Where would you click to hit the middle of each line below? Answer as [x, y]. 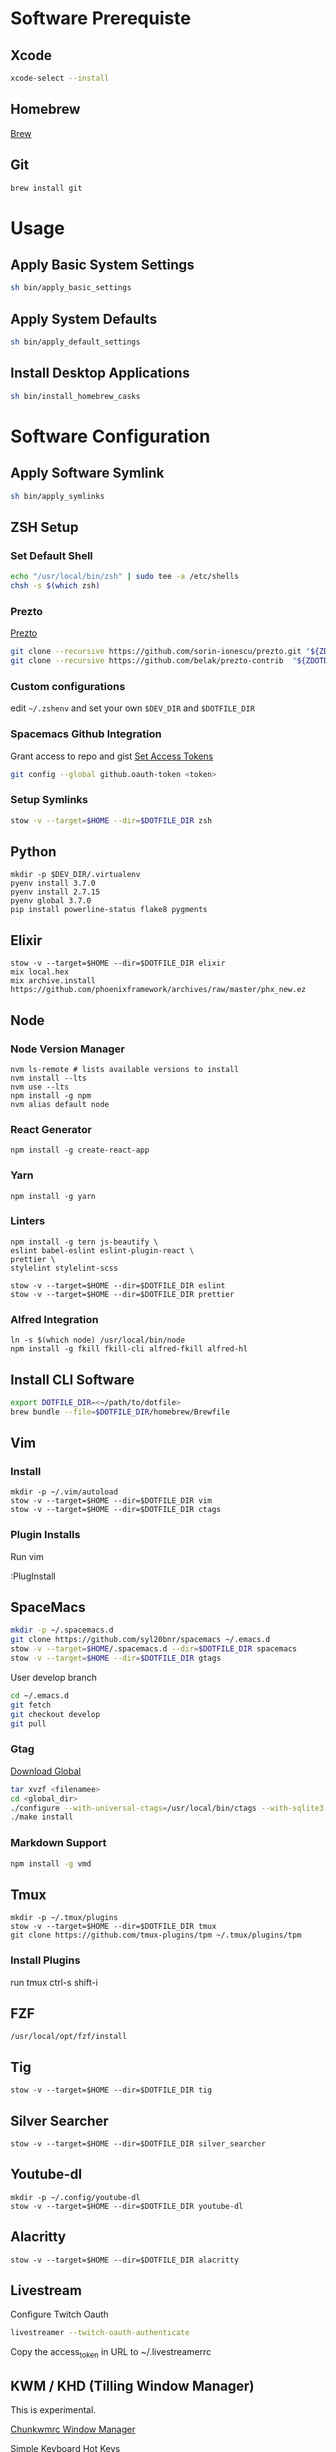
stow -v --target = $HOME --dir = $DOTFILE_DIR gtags [116, 1658]
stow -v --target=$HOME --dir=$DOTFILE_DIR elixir [118, 963]
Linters [28, 1221]
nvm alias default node [60, 1104]
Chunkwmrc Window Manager [73, 2429]
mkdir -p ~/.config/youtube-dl [75, 2197]
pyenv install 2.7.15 [55, 892]
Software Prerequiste [101, 18]
